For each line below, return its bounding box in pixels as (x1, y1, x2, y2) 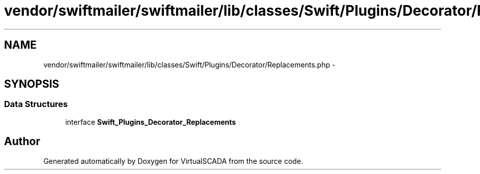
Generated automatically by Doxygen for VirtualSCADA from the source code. (43, 156, 303, 165)
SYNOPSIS (4, 78, 59, 91)
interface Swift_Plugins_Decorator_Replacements (65, 117, 236, 126)
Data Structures (4, 99, 68, 110)
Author (4, 135, 40, 148)
